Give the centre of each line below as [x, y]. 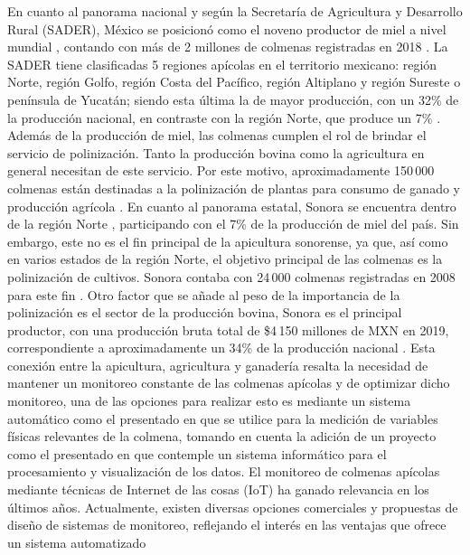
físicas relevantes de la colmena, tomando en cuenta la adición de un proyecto [222, 436]
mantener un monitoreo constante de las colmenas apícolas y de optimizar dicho [229, 383]
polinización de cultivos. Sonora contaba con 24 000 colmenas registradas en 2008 [231, 276]
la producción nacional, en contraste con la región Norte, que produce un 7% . [224, 117]
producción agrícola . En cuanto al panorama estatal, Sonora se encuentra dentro [232, 206]
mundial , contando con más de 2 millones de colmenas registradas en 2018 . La [228, 47]
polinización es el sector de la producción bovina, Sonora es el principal [205, 312]
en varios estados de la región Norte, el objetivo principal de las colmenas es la [225, 259]
